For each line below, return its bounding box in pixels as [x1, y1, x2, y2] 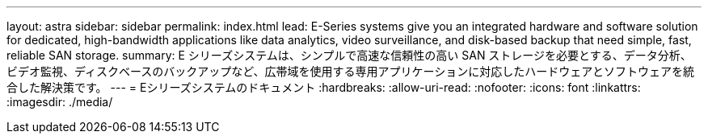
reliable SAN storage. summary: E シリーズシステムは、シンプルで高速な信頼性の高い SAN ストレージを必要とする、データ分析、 [6, 48, 692, 62]
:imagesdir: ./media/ [6, 95, 113, 109]
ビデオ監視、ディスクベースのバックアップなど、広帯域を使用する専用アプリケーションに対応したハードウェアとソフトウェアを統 [6, 64, 695, 78]
